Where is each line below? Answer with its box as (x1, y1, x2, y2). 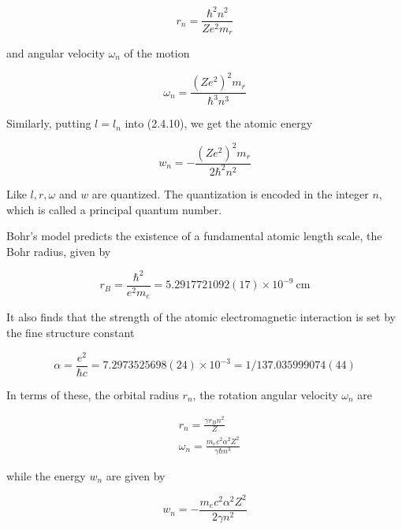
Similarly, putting (6, 115, 91, 132)
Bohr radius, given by (6, 243, 111, 259)
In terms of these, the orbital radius (6, 386, 179, 402)
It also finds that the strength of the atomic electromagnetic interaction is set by (6, 309, 396, 325)
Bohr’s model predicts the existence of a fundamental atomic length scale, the (6, 228, 382, 244)
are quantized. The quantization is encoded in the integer (91, 185, 369, 202)
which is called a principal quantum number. (6, 201, 222, 217)
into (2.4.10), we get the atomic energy (125, 115, 313, 132)
